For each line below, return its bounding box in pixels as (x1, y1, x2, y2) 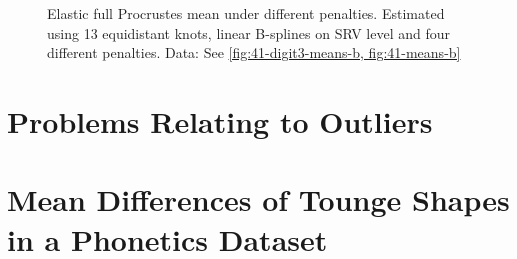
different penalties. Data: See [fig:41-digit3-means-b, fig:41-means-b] (47, 42, 461, 63)
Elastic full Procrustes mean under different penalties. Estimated (47, 3, 445, 23)
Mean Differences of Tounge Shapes (7, 179, 510, 220)
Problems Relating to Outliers (7, 100, 433, 141)
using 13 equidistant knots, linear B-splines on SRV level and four (47, 22, 450, 43)
